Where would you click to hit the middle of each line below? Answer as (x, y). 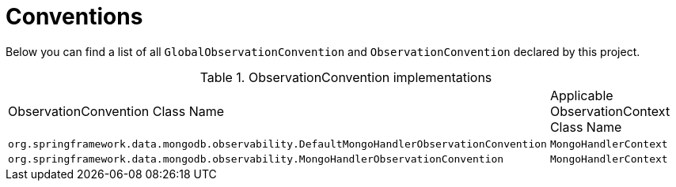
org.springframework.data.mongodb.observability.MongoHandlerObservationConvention (256, 159)
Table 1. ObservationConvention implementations (346, 77)
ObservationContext (610, 111)
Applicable (581, 95)
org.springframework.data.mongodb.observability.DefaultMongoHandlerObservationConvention (277, 144)
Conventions (74, 17)
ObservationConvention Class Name (116, 111)
